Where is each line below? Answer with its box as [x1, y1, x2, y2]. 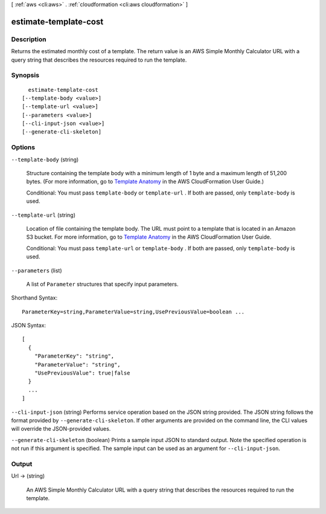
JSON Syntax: [11, 322, 46, 329]
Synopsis [11, 71, 39, 80]
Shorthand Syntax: [11, 294, 57, 301]
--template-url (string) [11, 211, 75, 219]
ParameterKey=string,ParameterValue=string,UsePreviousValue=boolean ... [22, 308, 245, 315]
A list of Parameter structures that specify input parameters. [26, 280, 179, 288]
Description [11, 35, 46, 43]
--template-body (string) [11, 156, 79, 163]
